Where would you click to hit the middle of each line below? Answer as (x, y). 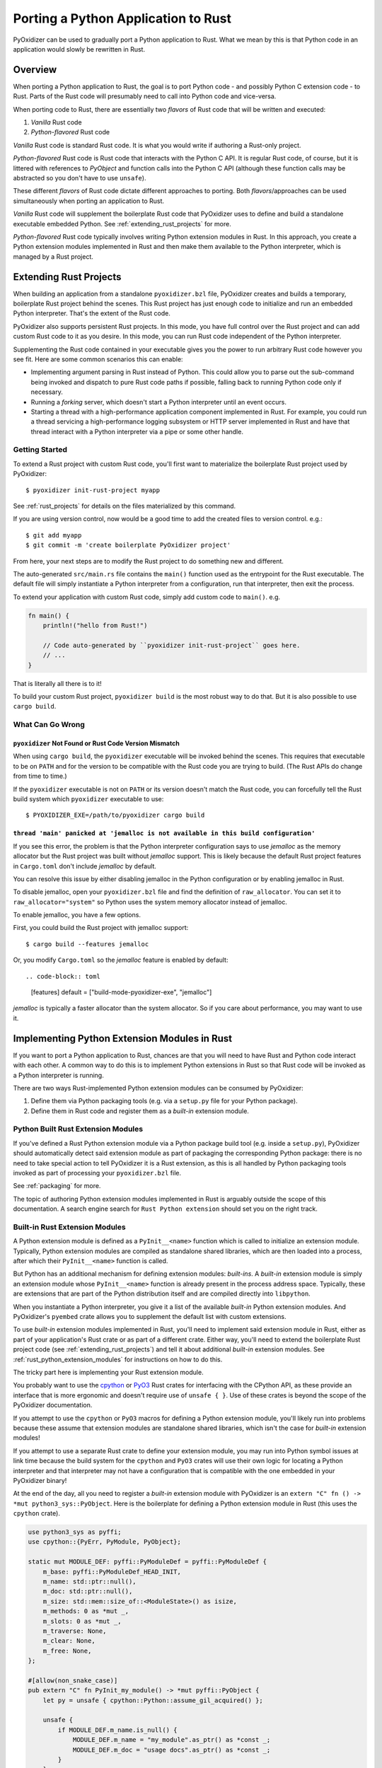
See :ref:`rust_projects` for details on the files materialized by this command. (125, 506)
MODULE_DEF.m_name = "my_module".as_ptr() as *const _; (172, 1740)
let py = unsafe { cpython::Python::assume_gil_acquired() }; (153, 1700)
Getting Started (40, 450)
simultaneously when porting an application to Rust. (89, 201)
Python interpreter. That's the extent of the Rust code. (92, 313)
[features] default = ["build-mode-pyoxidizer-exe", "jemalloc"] (121, 992)
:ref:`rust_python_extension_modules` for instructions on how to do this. (118, 1359)
